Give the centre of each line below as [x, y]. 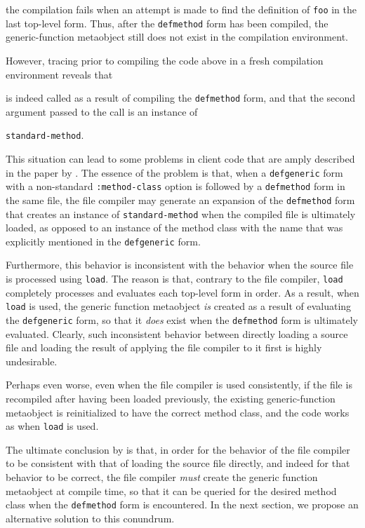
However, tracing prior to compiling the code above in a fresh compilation [165, 60]
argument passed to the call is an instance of [102, 111]
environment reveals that [59, 74]
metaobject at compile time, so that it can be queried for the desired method [171, 490]
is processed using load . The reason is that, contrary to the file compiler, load [174, 279]
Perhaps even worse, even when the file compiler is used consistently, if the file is [179, 385]
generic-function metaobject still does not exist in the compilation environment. [177, 37]
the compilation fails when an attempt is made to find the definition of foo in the [181, 9]
